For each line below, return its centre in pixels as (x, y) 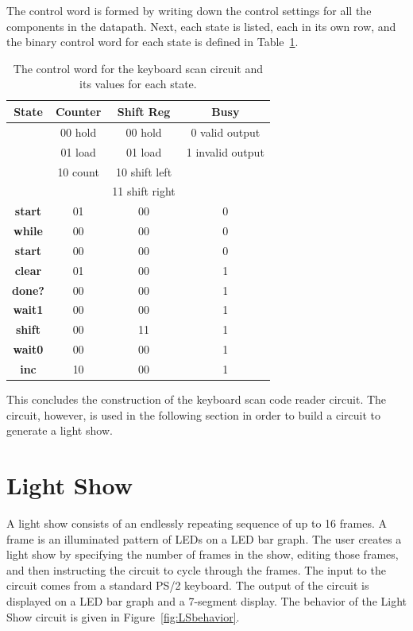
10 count (78, 171)
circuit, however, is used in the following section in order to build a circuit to (193, 414)
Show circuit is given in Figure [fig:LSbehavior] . (123, 616)
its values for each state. (138, 84)
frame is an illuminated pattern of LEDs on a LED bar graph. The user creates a (204, 538)
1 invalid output (225, 151)
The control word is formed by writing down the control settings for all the (189, 10)
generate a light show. (60, 430)
